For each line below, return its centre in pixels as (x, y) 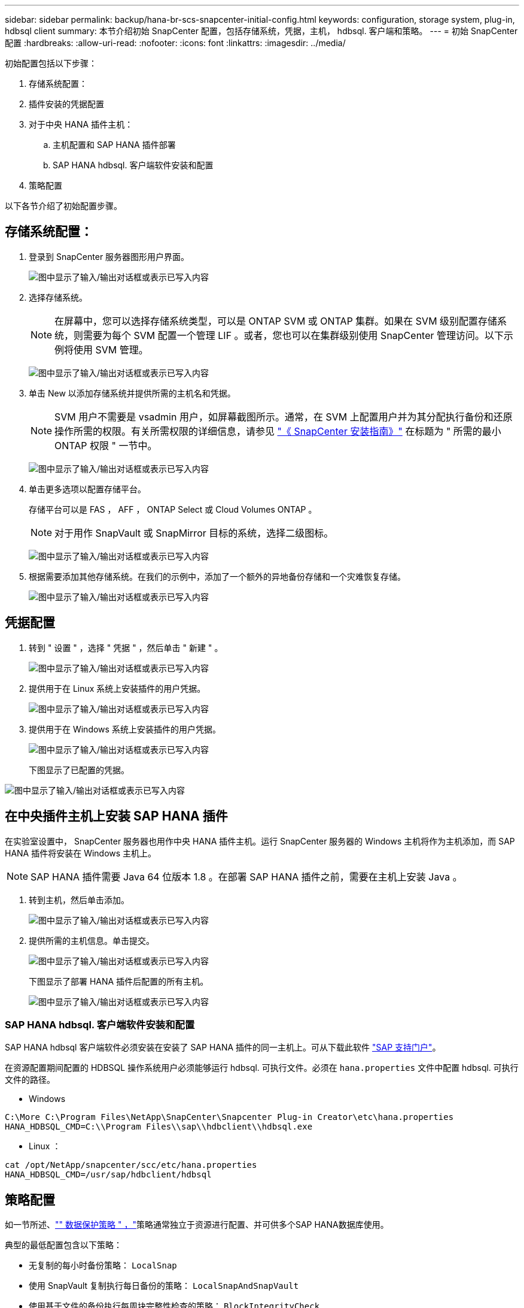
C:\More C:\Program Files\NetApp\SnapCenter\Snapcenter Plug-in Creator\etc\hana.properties (229, 1117)
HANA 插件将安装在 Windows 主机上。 (81, 853)
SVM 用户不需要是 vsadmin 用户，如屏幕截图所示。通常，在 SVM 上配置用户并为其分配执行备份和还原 (284, 417)
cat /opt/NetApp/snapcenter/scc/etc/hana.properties (131, 1165)
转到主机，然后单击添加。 (79, 900)
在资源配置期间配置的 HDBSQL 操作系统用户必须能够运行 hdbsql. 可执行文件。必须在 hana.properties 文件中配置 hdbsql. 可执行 (262, 1068)
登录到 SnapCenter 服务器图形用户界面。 (109, 256)
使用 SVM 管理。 (111, 349)
